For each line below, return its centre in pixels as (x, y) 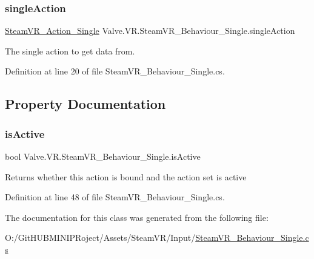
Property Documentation (85, 104)
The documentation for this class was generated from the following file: (137, 217)
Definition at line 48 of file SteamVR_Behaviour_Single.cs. (115, 197)
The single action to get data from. (70, 51)
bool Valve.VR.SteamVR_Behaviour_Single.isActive (103, 156)
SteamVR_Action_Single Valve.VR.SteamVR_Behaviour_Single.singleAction (150, 31)
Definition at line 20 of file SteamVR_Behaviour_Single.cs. (115, 71)
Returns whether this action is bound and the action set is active (126, 176)
